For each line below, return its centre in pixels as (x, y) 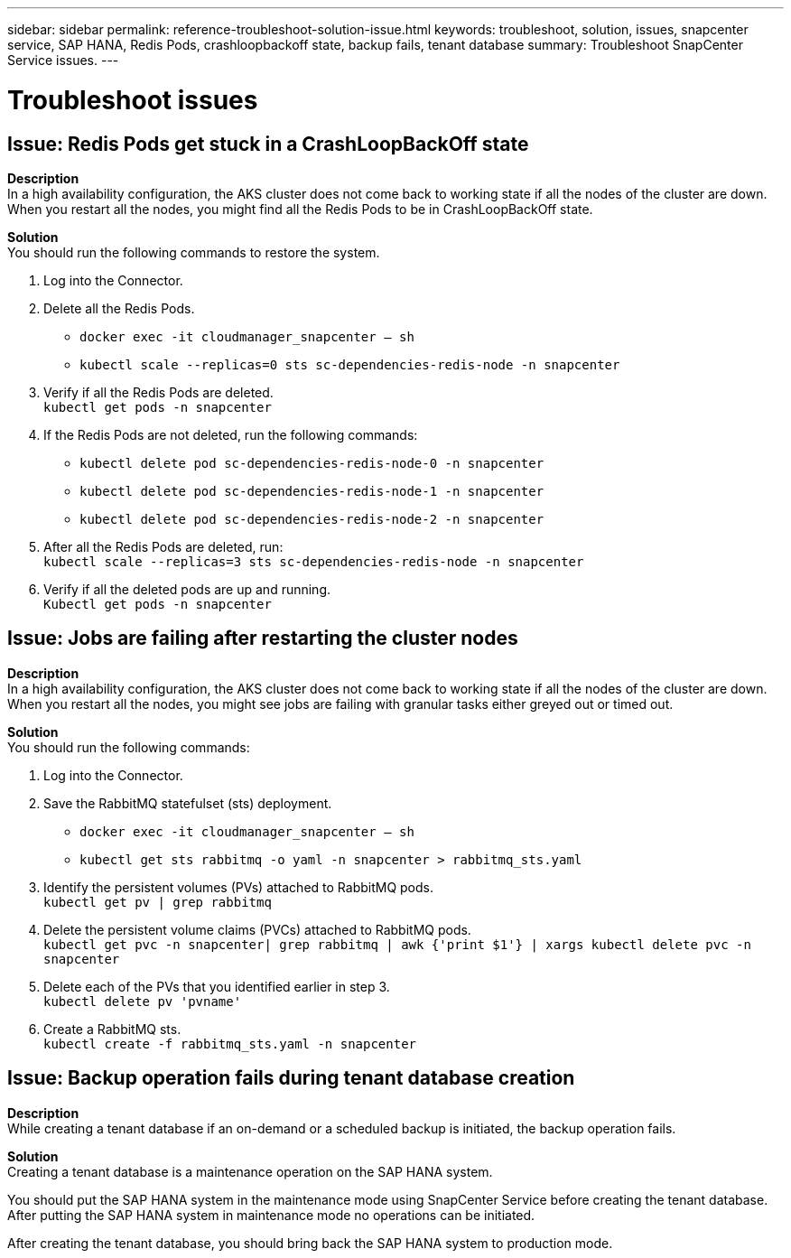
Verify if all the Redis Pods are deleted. (158, 392)
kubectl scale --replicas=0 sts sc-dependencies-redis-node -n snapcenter (350, 364)
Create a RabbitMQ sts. (112, 1029)
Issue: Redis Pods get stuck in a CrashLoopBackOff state (268, 144)
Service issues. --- (63, 60)
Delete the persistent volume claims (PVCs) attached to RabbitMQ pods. (257, 929)
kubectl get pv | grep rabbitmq (158, 902)
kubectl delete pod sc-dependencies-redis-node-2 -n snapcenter (312, 519)
